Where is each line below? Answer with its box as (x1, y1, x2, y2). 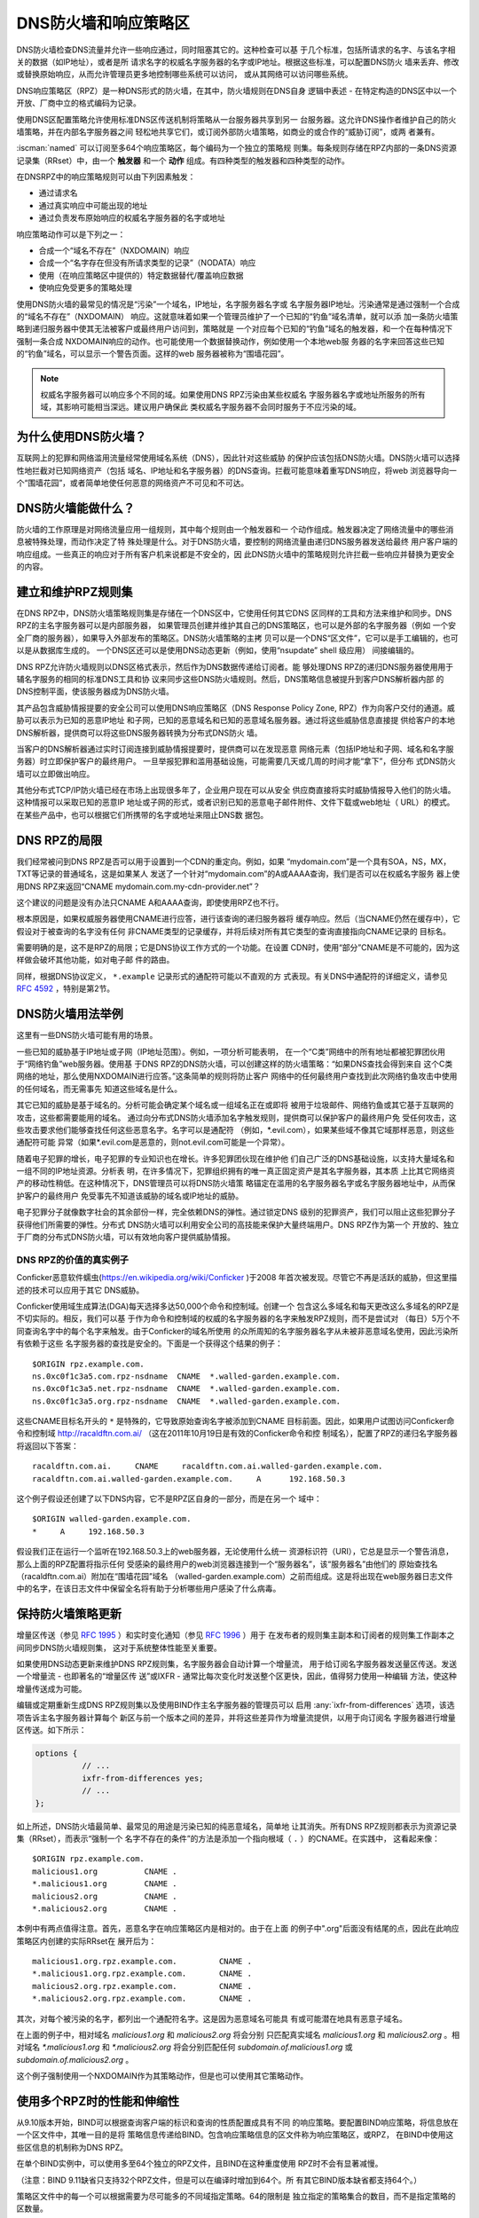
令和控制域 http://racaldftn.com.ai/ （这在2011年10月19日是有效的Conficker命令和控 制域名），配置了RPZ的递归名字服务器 (16, 1428, 459, 1439)
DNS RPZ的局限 (16, 832, 103, 847)
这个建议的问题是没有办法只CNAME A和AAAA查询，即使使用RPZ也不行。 (16, 897, 284, 908)
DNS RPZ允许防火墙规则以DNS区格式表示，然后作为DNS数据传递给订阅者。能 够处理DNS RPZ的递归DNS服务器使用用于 (16, 661, 454, 672)
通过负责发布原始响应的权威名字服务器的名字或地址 (38, 213, 225, 224)
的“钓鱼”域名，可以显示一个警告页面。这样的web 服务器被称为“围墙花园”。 (16, 349, 289, 359)
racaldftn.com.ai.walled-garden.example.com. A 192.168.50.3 (32, 1474, 346, 1483)
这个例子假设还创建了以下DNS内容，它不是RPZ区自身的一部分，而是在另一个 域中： (16, 1493, 323, 1504)
